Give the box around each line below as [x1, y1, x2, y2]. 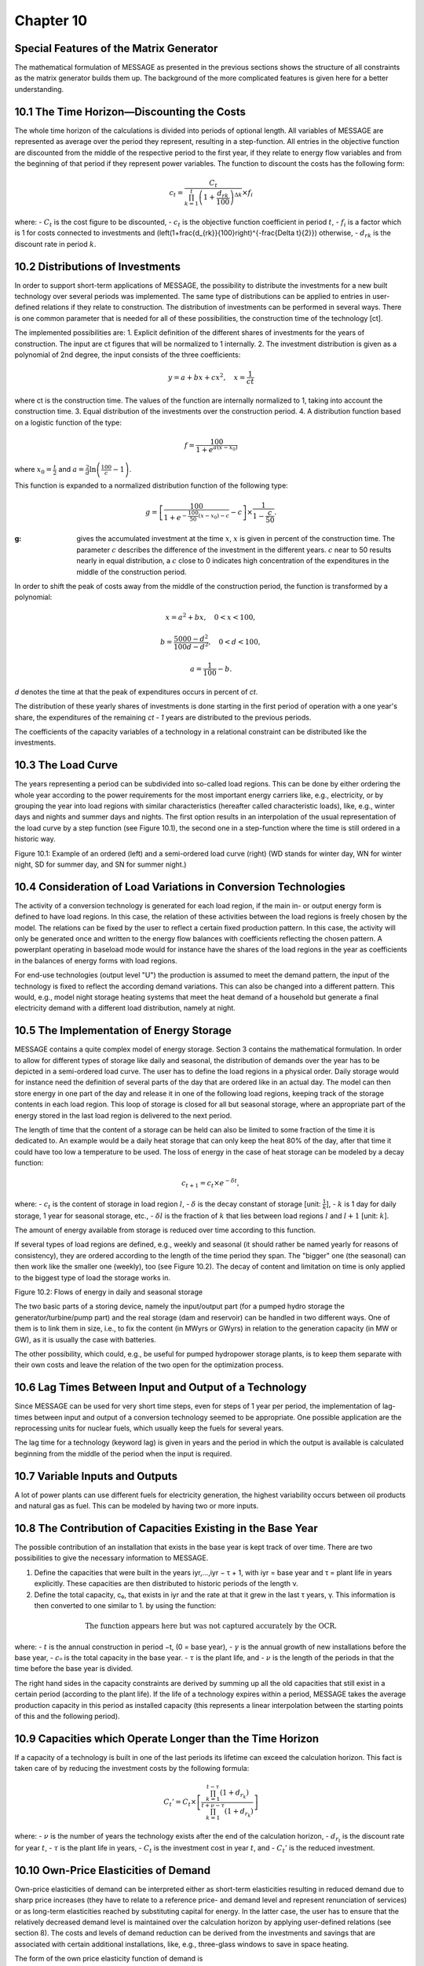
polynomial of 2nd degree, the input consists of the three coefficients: [14, 350, 241, 359]
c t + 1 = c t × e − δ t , [181, 1177, 239, 1190]
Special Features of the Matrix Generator [14, 42, 218, 55]
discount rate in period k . [14, 239, 97, 249]
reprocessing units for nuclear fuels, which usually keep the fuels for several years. [14, 1423, 284, 1433]
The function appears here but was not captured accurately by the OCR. [85, 1622, 338, 1631]
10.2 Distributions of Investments [14, 260, 181, 273]
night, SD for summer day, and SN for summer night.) [14, 860, 187, 869]
